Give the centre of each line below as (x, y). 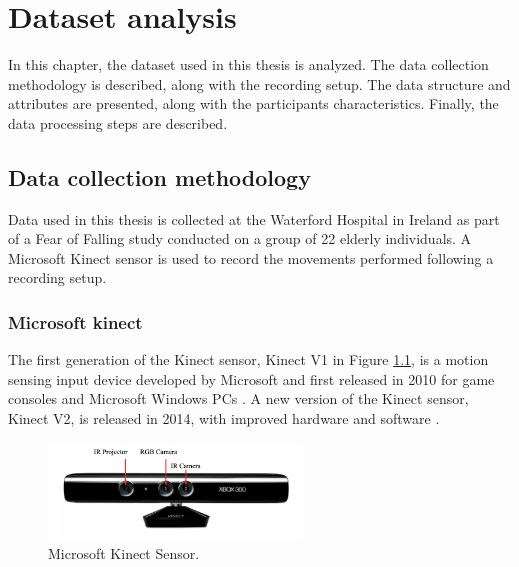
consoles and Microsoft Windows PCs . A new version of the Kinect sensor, (238, 398)
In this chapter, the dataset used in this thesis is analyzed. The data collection (248, 64)
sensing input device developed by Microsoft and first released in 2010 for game (251, 378)
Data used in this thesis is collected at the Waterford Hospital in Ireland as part (254, 218)
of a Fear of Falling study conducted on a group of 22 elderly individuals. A (240, 238)
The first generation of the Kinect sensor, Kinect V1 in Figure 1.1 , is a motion (248, 359)
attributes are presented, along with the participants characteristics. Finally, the (253, 103)
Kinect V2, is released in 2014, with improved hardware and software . (224, 418)
